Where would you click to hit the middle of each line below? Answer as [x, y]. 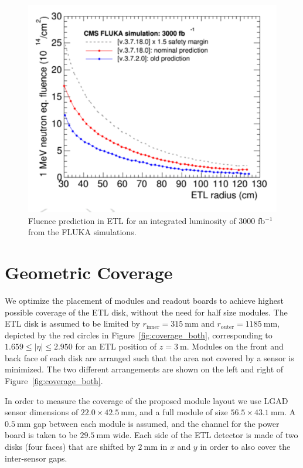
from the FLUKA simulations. [82, 232]
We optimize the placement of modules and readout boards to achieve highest [144, 300]
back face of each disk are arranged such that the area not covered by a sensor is [149, 357]
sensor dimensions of [42, 412]
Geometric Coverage [89, 272]
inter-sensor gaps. [36, 458]
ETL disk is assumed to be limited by [72, 323]
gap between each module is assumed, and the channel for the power [156, 423]
